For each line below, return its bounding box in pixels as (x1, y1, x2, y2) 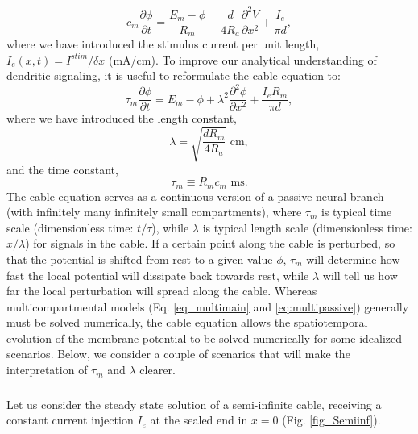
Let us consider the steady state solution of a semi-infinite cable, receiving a (6, 395, 382, 412)
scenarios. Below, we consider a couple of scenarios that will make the (6, 345, 350, 362)
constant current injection (6, 411, 134, 428)
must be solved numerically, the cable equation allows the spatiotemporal (6, 314, 368, 331)
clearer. (139, 361, 176, 378)
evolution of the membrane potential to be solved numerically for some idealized (6, 329, 403, 346)
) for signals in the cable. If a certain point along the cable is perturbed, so (25, 235, 395, 252)
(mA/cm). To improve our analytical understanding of (108, 51, 377, 68)
